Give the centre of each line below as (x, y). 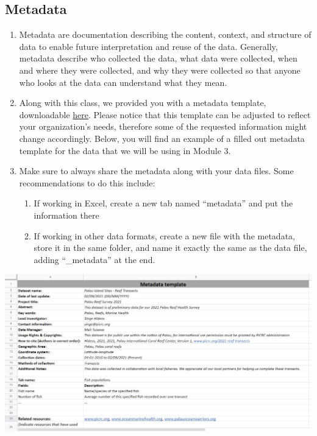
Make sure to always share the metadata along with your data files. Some (156, 171)
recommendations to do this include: (87, 182)
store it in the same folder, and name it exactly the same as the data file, (170, 248)
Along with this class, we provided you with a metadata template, (143, 103)
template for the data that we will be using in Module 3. (125, 150)
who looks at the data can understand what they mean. (123, 82)
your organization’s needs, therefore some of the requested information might (163, 126)
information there (66, 215)
